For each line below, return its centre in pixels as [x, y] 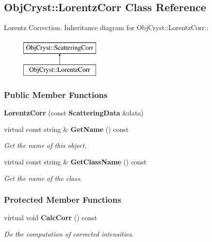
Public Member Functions [56, 94]
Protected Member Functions [63, 200]
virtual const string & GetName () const [66, 129]
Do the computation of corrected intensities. [69, 234]
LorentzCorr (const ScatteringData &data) [74, 113]
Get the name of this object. [45, 145]
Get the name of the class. [43, 178]
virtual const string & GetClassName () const [75, 161]
